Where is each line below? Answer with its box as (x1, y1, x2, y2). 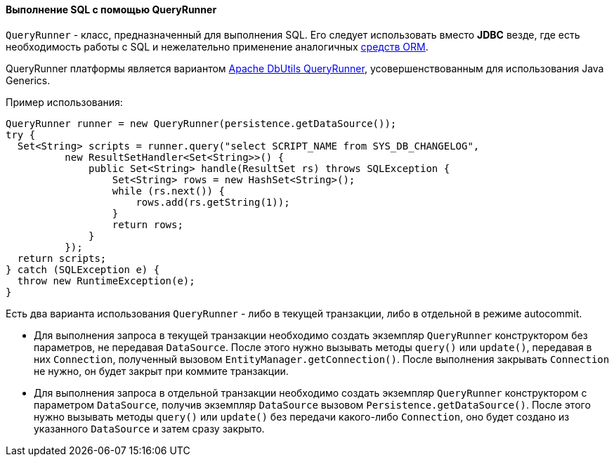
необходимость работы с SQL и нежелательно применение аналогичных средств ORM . (6, 40, 429, 53)
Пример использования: (6, 95, 123, 108)
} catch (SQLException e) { (6, 263, 160, 275)
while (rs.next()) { (112, 185, 225, 197)
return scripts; (17, 252, 107, 264)
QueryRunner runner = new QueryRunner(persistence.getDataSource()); (6, 117, 397, 129)
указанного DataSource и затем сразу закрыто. (34, 422, 265, 435)
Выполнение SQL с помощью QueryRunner (6, 4, 217, 15)
